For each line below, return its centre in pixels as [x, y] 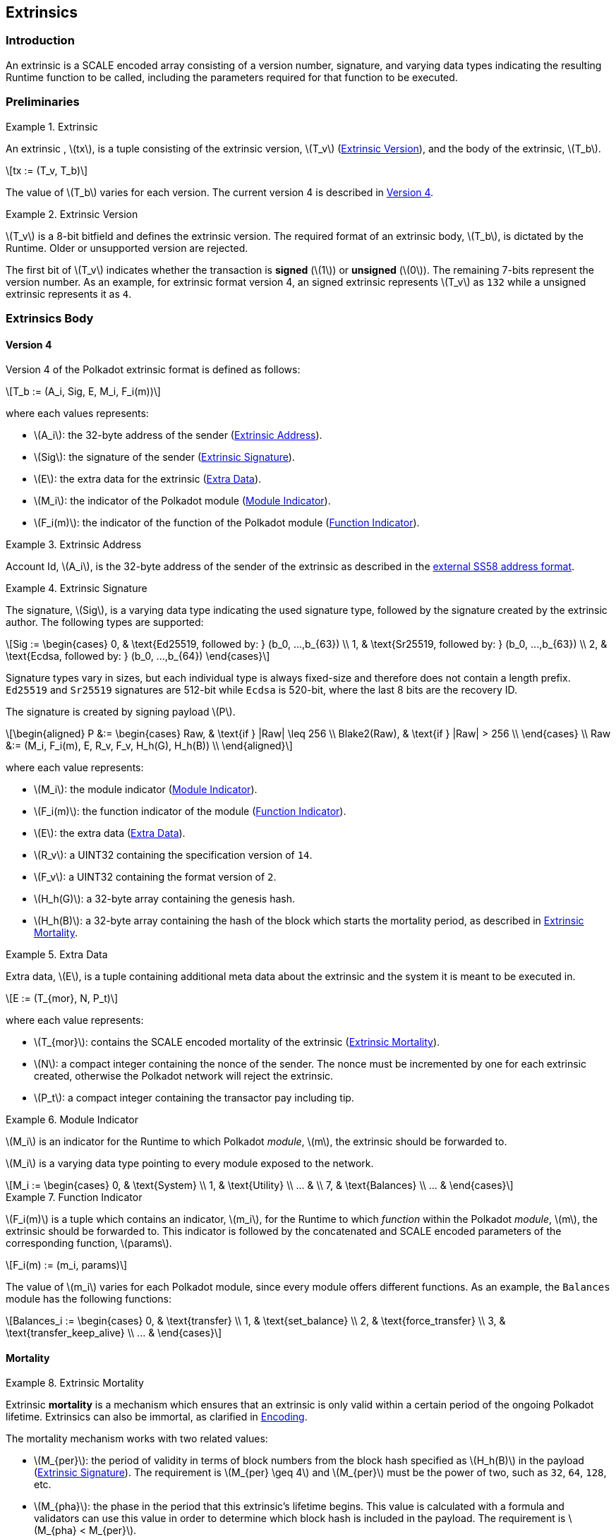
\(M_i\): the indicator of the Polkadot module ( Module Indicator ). [182, 501]
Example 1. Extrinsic [52, 126]
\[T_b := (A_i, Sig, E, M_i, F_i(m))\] [83, 392]
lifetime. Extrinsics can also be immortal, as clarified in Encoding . [157, 1417]
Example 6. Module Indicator [72, 1120]
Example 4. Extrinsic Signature [77, 589]
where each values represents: [77, 414]
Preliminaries [43, 102]
